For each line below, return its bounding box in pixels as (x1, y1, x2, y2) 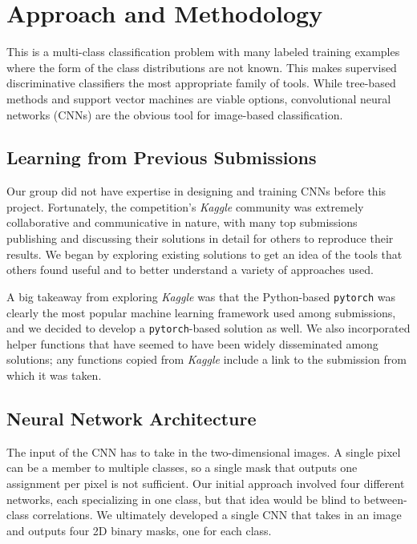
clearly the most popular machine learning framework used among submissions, (6, 304, 396, 320)
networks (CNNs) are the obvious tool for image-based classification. (6, 106, 343, 123)
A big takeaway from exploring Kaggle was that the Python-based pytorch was (6, 288, 396, 304)
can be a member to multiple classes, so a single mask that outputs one (6, 459, 358, 476)
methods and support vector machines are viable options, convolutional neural (6, 90, 391, 107)
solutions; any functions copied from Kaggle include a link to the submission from (6, 351, 407, 368)
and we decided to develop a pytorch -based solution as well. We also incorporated (6, 320, 411, 336)
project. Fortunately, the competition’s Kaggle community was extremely (6, 198, 364, 215)
